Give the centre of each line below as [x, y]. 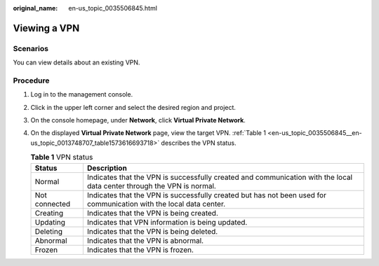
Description [107, 168]
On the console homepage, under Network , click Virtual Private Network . [138, 120]
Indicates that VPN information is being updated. [167, 222]
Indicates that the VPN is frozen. [140, 250]
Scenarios [31, 48]
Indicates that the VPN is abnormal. [145, 240]
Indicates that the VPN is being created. [153, 213]
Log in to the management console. [82, 94]
